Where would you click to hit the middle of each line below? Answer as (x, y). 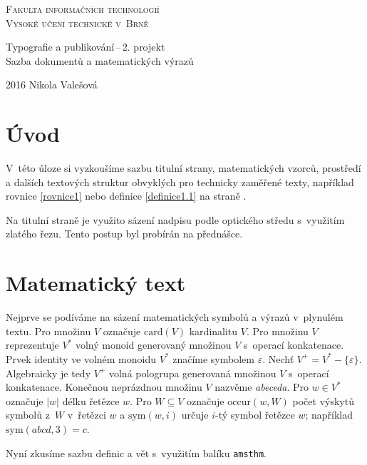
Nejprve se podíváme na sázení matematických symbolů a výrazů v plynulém (175, 317)
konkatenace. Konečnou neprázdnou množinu (104, 387)
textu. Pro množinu (48, 331)
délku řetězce (91, 400)
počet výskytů (323, 400)
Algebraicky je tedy (48, 373)
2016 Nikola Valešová (52, 85)
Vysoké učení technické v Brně (77, 22)
